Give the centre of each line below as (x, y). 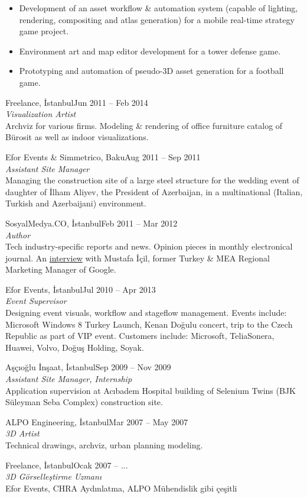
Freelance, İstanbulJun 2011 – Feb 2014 (77, 102)
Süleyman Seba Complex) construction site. (84, 402)
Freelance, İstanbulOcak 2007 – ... (67, 465)
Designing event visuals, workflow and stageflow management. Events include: (146, 313)
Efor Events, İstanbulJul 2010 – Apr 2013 (81, 289)
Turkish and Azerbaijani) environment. (76, 203)
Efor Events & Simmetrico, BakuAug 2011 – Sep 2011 (103, 156)
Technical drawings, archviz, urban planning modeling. (104, 445)
